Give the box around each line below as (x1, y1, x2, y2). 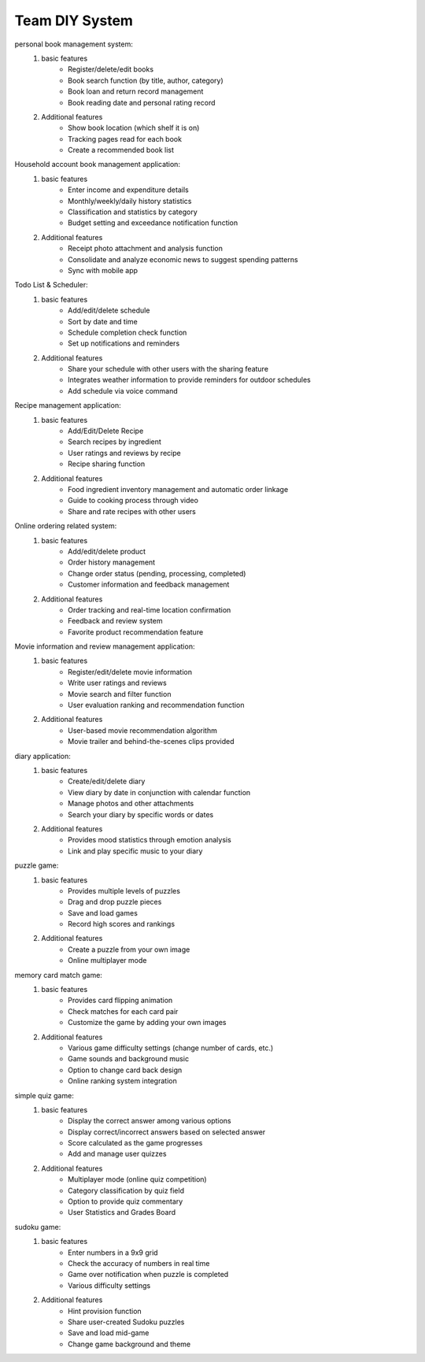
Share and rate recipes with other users (68, 506, 196, 516)
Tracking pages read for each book (68, 134, 183, 143)
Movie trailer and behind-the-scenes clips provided (68, 737, 235, 746)
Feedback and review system (68, 616, 163, 626)
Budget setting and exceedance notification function (68, 218, 238, 228)
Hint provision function (68, 1306, 142, 1316)
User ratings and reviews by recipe (68, 448, 181, 457)
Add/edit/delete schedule (68, 305, 150, 315)
